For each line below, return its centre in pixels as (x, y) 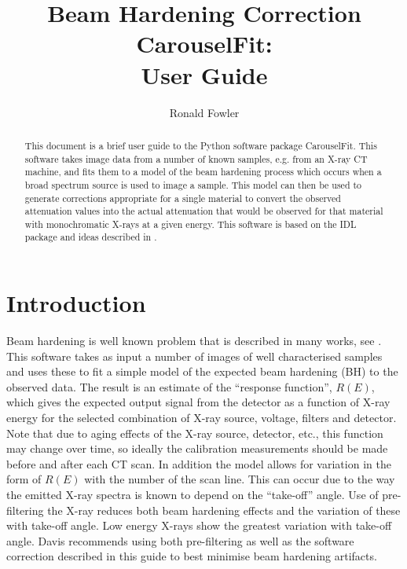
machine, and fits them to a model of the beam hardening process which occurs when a (203, 172)
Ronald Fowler (204, 112)
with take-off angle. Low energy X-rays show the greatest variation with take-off (199, 525)
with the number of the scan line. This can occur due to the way (240, 479)
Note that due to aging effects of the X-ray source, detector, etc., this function (195, 433)
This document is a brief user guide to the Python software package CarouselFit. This (201, 145)
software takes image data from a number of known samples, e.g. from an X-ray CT (196, 158)
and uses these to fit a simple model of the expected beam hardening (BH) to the (202, 371)
